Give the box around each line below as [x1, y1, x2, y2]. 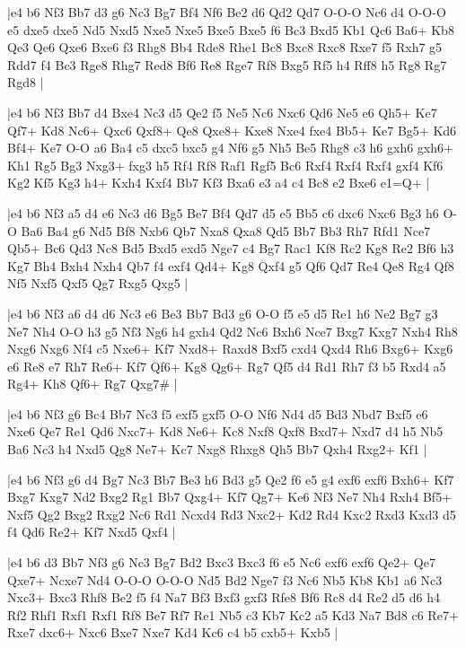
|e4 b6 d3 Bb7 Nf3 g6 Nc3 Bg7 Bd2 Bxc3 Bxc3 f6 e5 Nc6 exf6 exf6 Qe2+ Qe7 [7, 553, 435, 572]
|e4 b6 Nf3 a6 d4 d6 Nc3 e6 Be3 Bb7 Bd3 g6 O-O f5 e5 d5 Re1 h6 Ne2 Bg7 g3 [7, 303, 438, 322]
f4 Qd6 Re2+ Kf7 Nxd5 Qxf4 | [7, 522, 176, 541]
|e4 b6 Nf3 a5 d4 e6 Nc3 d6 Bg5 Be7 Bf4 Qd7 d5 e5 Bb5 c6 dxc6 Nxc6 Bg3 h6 [7, 203, 439, 222]
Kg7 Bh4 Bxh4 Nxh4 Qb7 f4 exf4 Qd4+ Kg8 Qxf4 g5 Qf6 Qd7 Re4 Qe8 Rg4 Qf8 [7, 256, 454, 275]
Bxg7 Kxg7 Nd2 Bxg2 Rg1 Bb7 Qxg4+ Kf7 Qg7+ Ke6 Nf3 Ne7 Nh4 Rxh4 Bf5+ [7, 487, 453, 506]
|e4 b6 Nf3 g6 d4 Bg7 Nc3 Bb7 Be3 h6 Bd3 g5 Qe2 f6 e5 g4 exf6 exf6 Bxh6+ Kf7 [7, 469, 454, 488]
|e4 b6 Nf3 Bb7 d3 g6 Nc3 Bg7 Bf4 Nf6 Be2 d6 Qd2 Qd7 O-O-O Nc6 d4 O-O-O [7, 3, 446, 21]
